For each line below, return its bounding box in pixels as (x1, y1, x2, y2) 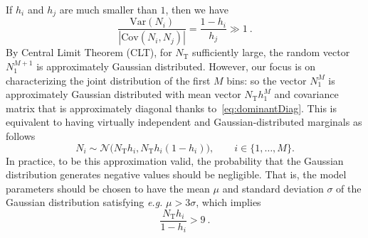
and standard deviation (222, 180, 324, 195)
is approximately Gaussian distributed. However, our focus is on (36, 58, 316, 73)
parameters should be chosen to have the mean (6, 180, 210, 195)
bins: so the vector (226, 72, 307, 87)
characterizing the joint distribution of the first (6, 72, 211, 87)
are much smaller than (59, 2, 157, 16)
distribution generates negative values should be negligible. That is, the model (6, 167, 347, 182)
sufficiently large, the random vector (192, 45, 350, 60)
